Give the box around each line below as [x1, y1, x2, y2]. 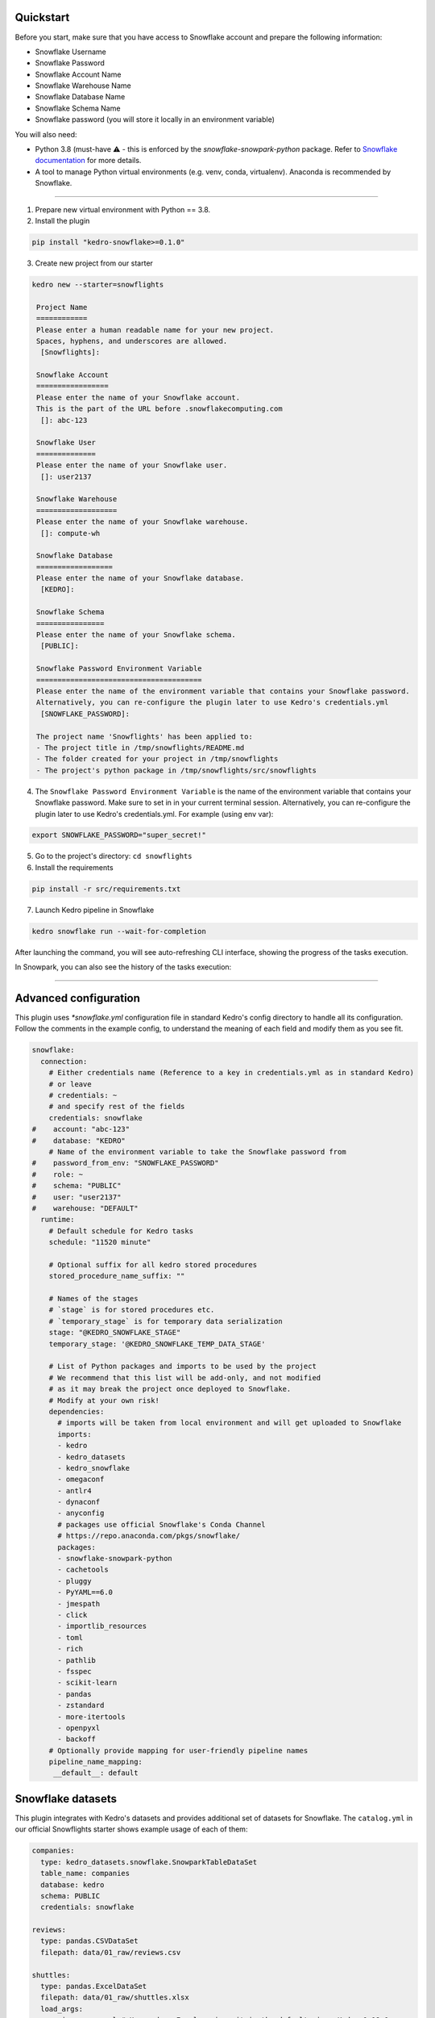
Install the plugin [35, 216, 90, 225]
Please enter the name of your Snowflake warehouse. [36, 517, 249, 526]
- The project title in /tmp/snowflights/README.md [36, 743, 245, 752]
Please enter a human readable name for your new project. [36, 325, 275, 334]
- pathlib [57, 1656, 97, 1664]
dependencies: [48, 1407, 105, 1416]
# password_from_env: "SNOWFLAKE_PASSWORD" [31, 1158, 219, 1168]
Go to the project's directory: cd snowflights [35, 852, 193, 861]
